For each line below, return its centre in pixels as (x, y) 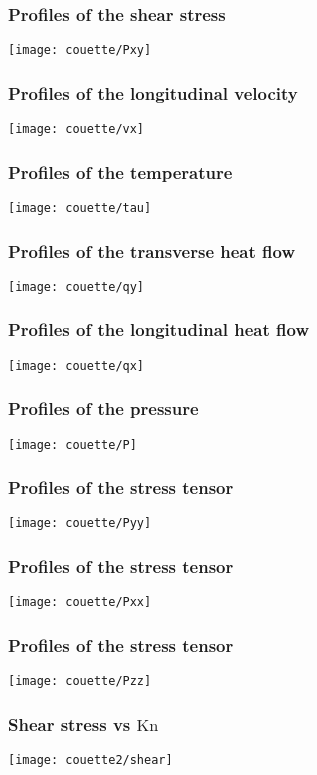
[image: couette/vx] (76, 129)
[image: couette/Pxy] (80, 50)
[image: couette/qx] (76, 365)
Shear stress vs (69, 723)
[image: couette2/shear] (90, 760)
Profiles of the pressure (103, 408)
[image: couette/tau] (80, 207)
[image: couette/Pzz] (80, 681)
